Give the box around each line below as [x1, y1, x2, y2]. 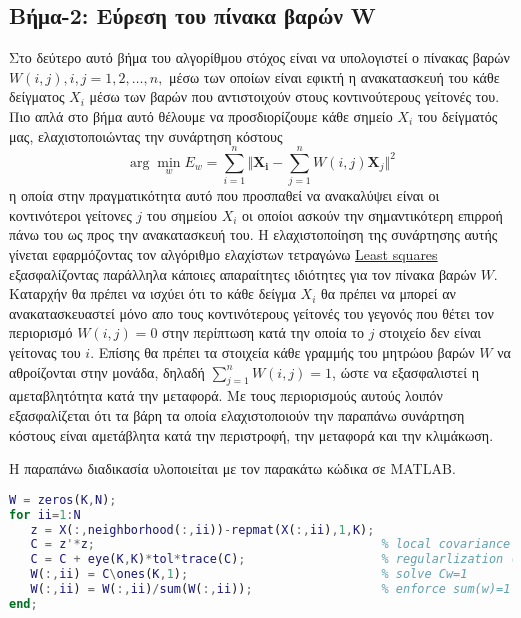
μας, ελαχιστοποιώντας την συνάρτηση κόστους [9, 125, 283, 146]
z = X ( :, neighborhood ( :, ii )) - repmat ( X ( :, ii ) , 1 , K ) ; [30, 522, 375, 537]
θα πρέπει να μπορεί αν [321, 283, 456, 304]
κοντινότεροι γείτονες [9, 204, 132, 225]
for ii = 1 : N [9, 507, 81, 522]
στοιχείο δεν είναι [379, 322, 482, 343]
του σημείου [146, 204, 217, 225]
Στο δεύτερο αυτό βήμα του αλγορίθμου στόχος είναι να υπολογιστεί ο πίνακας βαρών [9, 47, 510, 68]
